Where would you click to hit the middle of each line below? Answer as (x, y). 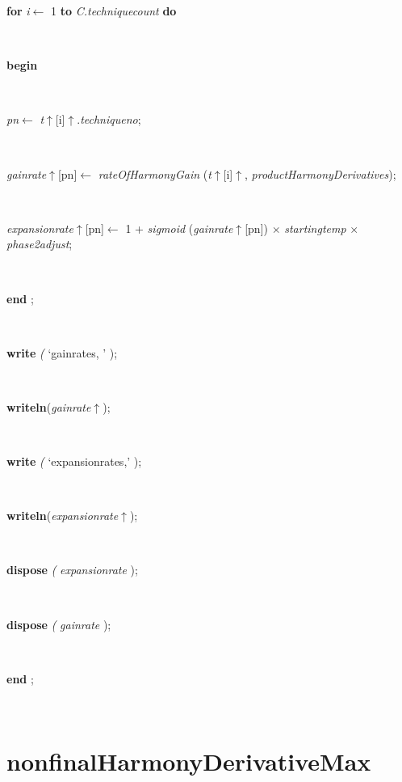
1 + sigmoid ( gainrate (179, 228)
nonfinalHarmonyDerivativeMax (189, 761)
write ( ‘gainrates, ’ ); (62, 352)
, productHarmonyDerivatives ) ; (320, 173)
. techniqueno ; (109, 119)
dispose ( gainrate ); (59, 624)
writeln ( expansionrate (63, 516)
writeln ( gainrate (49, 406)
